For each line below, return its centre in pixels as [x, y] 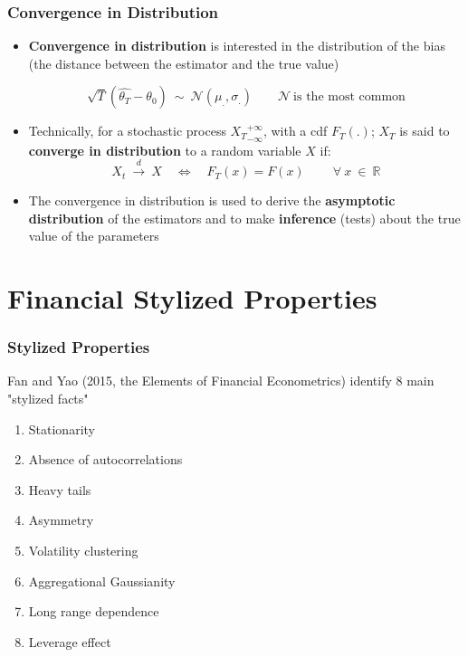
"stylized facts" [48, 399]
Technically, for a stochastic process [127, 131]
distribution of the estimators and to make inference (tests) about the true [244, 218]
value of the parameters [94, 236]
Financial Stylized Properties [192, 298]
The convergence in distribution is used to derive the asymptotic [212, 200]
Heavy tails [60, 489]
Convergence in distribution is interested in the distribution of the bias [237, 46]
